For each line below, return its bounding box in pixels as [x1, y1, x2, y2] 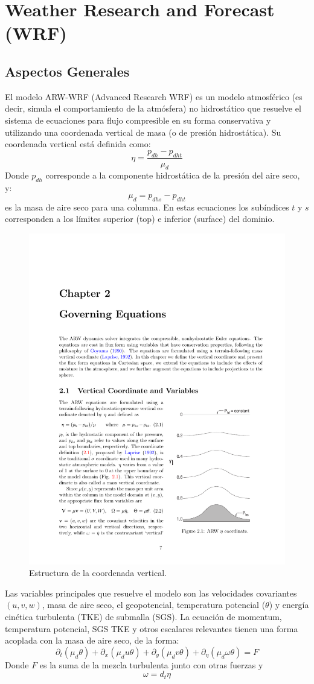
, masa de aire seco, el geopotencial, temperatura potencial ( [42, 598, 266, 611]
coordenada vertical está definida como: [5, 138, 151, 150]
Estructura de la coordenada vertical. [29, 566, 167, 579]
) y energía [269, 598, 309, 611]
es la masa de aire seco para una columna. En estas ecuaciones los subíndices [5, 200, 289, 213]
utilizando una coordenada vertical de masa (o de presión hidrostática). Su [5, 125, 281, 138]
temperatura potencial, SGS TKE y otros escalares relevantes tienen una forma [5, 622, 298, 635]
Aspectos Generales [5, 62, 130, 80]
